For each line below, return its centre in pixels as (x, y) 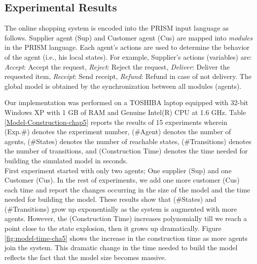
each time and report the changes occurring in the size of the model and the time (128, 189)
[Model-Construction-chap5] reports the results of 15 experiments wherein (116, 122)
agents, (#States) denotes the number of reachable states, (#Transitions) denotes (128, 141)
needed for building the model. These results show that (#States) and (110, 199)
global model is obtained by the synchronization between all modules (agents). (123, 86)
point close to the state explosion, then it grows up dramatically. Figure (113, 228)
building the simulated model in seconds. (66, 160)
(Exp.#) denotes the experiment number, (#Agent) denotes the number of (118, 132)
